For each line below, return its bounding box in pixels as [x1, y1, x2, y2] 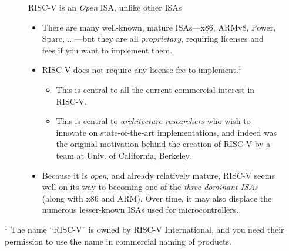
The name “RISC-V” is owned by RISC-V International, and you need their [11, 223, 284, 235]
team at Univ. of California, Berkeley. [56, 149, 191, 161]
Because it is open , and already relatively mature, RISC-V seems [42, 169, 275, 181]
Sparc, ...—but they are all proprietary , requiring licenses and [42, 32, 264, 45]
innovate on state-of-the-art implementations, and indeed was [56, 126, 277, 138]
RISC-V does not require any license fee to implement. [42, 63, 238, 76]
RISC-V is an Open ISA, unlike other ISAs [28, 1, 182, 13]
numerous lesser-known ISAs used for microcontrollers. [42, 203, 239, 216]
